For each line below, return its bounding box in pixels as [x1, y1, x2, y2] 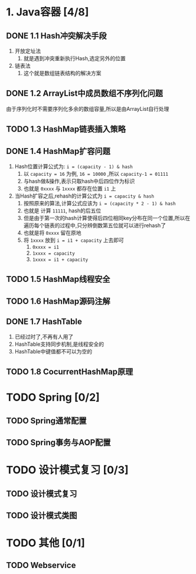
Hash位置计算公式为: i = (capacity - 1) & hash [14, 163, 133, 170]
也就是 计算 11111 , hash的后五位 [23, 207, 102, 214]
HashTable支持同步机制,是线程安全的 [14, 340, 104, 347]
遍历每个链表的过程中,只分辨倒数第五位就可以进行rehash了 [23, 222, 166, 229]
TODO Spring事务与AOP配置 [6, 437, 111, 447]
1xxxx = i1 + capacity [32, 257, 89, 263]
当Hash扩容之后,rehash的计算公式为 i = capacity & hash [14, 192, 155, 199]
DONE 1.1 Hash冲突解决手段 [6, 31, 107, 41]
